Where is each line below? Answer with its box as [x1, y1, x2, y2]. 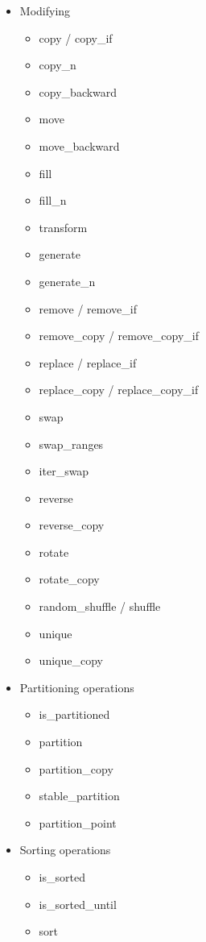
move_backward [39, 137, 120, 154]
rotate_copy [39, 571, 100, 587]
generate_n [39, 272, 96, 289]
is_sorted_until [39, 895, 117, 912]
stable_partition [39, 787, 120, 804]
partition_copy [39, 760, 113, 777]
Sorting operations [19, 841, 111, 858]
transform [39, 218, 88, 235]
